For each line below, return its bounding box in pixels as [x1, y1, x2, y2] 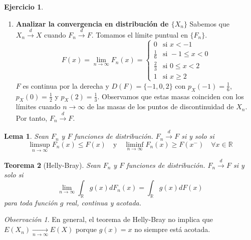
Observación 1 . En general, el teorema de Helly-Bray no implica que [4, 214, 213, 224]
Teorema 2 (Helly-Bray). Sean [4, 159, 101, 170]
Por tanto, [16, 112, 48, 123]
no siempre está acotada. [134, 224, 210, 234]
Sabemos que [189, 18, 229, 29]
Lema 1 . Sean [4, 131, 49, 141]
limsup [30, 141, 50, 148]
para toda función [4, 197, 58, 207]
